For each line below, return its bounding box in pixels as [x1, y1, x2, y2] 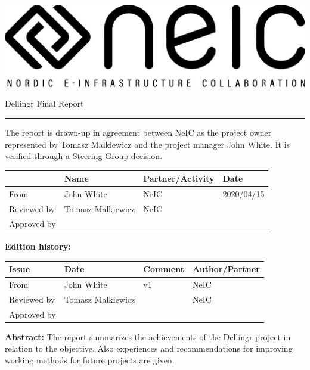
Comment [143, 263, 184, 275]
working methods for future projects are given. [5, 353, 175, 366]
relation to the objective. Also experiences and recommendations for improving [5, 342, 293, 355]
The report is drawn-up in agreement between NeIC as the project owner [5, 126, 272, 138]
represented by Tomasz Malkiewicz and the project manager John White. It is [5, 138, 290, 150]
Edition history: [5, 240, 71, 252]
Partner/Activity [143, 172, 215, 185]
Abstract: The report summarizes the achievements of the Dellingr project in [5, 330, 291, 343]
